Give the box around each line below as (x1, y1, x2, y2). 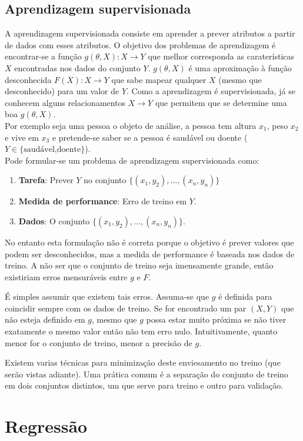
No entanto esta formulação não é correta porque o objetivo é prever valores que (5, 236, 294, 248)
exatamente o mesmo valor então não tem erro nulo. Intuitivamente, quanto (5, 325, 278, 337)
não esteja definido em (5, 313, 85, 326)
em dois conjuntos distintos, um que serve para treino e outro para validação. (5, 379, 284, 392)
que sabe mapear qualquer (111, 73, 207, 85)
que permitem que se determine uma (155, 96, 287, 108)
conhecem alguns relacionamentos (5, 96, 126, 108)
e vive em (5, 131, 39, 143)
